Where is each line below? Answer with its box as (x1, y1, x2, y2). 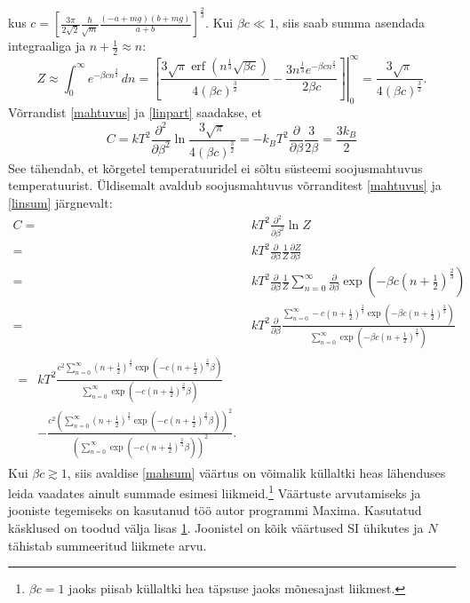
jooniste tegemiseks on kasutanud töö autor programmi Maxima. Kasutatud (8, 501, 422, 520)
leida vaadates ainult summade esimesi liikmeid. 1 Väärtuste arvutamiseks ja (8, 481, 421, 502)
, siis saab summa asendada (275, 13, 426, 32)
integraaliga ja (8, 36, 86, 55)
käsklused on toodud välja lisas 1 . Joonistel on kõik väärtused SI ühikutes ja (8, 519, 424, 537)
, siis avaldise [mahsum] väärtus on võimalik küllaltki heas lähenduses (67, 463, 446, 481)
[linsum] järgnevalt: (8, 194, 113, 212)
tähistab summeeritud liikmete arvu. (8, 536, 207, 554)
